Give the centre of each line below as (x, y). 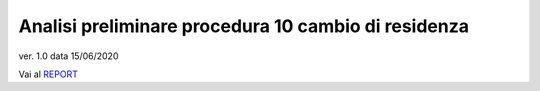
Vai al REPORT (48, 74)
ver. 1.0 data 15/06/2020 (68, 56)
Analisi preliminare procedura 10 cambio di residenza (244, 26)
